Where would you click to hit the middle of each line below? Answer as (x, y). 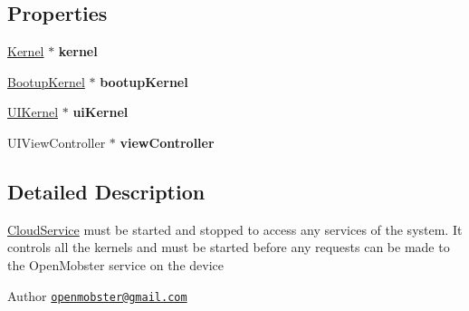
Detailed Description (106, 191)
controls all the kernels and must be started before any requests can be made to (229, 247)
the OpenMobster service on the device (115, 264)
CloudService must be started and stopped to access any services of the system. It (235, 229)
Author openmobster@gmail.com (97, 295)
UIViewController (57, 142)
